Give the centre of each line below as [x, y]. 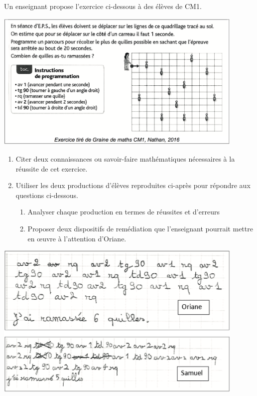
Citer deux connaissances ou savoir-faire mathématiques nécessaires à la [125, 158]
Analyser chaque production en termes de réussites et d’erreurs [124, 212]
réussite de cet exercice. [52, 168]
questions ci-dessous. [47, 195]
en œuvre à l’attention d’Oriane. [77, 238]
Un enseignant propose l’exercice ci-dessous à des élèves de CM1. [103, 6]
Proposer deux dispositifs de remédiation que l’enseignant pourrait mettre [140, 228]
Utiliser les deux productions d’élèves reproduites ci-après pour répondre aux [133, 185]
